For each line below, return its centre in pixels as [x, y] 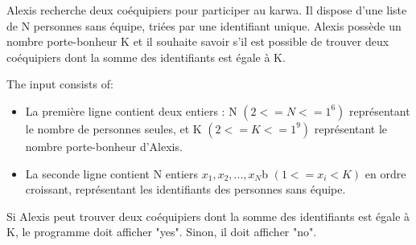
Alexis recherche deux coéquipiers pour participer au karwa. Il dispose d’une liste [207, 10]
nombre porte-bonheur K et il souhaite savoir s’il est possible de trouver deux [198, 41]
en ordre [385, 173]
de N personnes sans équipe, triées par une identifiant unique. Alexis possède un [204, 25]
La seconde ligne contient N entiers [112, 173]
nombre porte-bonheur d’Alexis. [104, 146]
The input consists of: [60, 84]
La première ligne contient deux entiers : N [131, 110]
